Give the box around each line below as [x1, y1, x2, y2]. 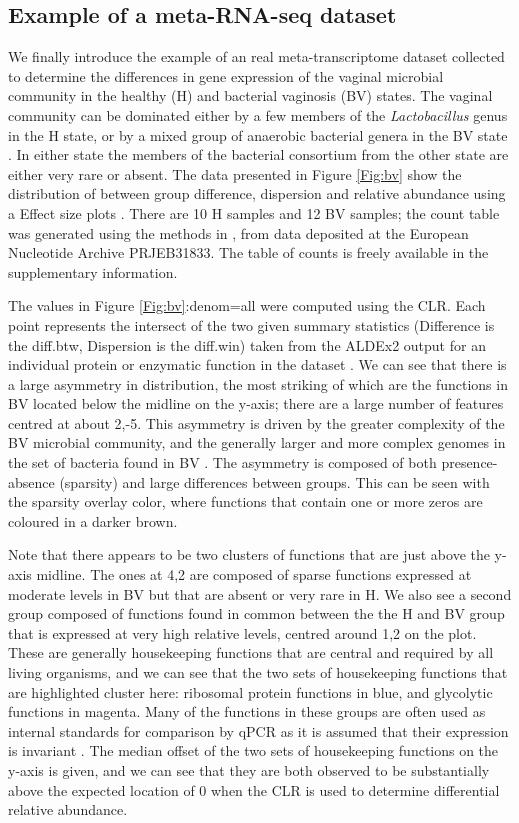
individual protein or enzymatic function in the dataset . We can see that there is [8, 354, 507, 375]
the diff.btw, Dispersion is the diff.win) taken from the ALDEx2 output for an [8, 334, 486, 355]
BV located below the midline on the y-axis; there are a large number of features [8, 393, 504, 414]
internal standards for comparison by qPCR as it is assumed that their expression [8, 720, 509, 741]
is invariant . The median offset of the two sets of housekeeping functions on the [8, 740, 499, 761]
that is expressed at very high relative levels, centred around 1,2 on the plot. [8, 622, 477, 643]
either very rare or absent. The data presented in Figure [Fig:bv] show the [8, 163, 462, 184]
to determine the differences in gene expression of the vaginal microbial [8, 65, 444, 86]
